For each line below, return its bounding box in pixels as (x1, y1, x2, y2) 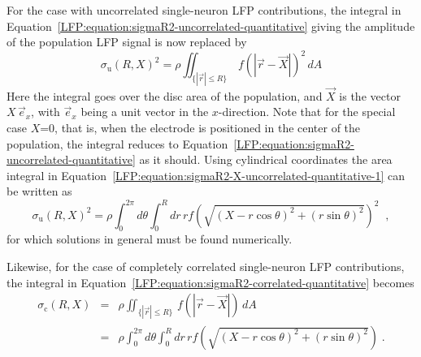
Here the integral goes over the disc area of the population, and (7, 87, 323, 104)
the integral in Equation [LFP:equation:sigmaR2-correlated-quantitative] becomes (7, 273, 414, 290)
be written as (7, 183, 72, 200)
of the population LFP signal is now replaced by (7, 33, 247, 50)
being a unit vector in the (80, 103, 209, 120)
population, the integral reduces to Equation (7, 135, 228, 152)
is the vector (339, 87, 401, 104)
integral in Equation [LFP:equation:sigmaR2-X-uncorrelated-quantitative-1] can (7, 166, 406, 183)
